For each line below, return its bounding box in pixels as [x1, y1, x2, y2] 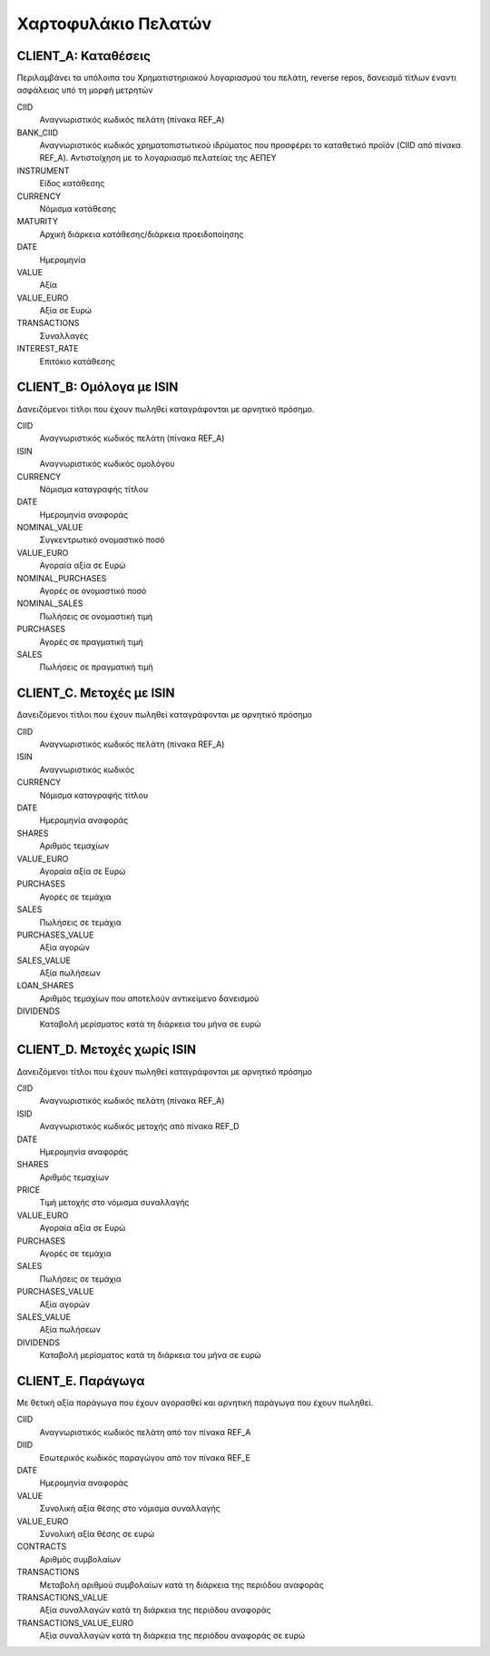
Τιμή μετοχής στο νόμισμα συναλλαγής [39, 1197, 190, 1208]
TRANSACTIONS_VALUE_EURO [16, 1617, 134, 1628]
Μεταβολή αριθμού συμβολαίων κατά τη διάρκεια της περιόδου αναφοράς [39, 1579, 324, 1590]
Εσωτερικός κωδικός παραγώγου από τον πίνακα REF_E [39, 1452, 251, 1463]
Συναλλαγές [39, 330, 89, 341]
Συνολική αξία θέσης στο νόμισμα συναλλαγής [39, 1503, 221, 1514]
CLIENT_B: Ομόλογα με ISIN [16, 380, 179, 395]
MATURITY [16, 216, 59, 227]
